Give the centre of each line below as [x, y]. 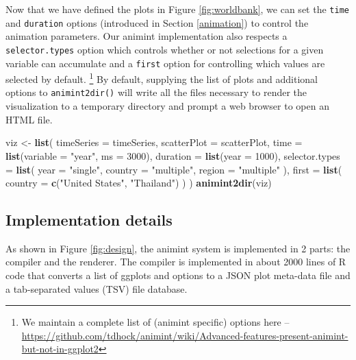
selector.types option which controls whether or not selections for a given [165, 49]
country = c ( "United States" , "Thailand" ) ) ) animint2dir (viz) [139, 183]
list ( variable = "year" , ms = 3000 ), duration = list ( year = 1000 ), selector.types [173, 155]
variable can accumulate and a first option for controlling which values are [165, 63]
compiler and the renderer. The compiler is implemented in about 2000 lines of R [176, 262]
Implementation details [89, 220]
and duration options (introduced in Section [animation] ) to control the [157, 22]
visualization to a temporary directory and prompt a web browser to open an [167, 106]
